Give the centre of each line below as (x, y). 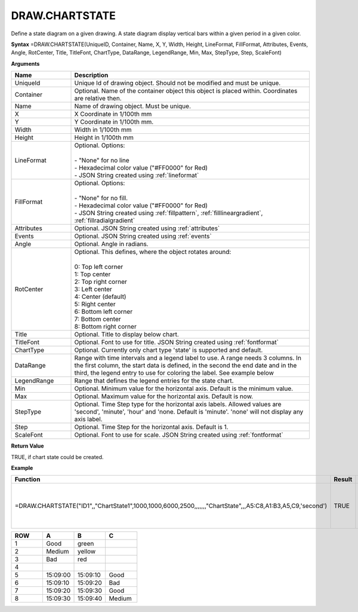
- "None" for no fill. (101, 198)
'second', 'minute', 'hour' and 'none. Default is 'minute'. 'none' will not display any (189, 412)
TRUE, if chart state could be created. (57, 457)
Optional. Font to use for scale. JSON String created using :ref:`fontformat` (179, 435)
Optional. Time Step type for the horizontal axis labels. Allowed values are (178, 405)
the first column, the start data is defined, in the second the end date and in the (186, 366)
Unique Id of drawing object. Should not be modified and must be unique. (178, 83)
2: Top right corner (101, 282)
